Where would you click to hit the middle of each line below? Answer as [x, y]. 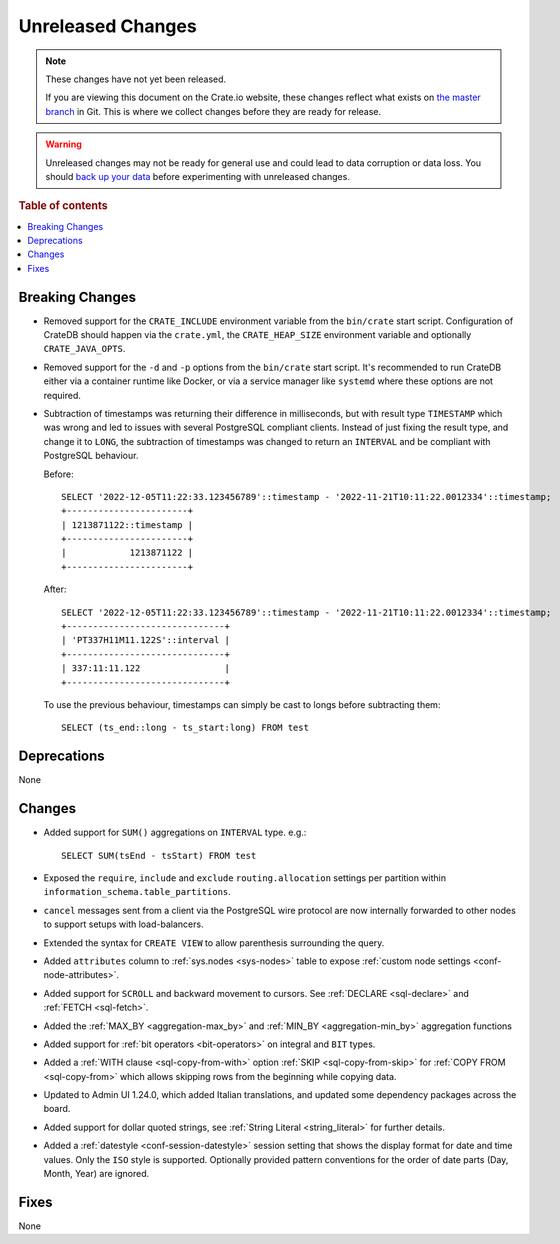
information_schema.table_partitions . [137, 892]
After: [55, 589]
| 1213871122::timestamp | [127, 524]
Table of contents [63, 206]
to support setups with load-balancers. [123, 924]
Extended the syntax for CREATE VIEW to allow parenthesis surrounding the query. [214, 942]
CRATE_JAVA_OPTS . [84, 349]
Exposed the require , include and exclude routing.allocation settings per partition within [245, 877]
